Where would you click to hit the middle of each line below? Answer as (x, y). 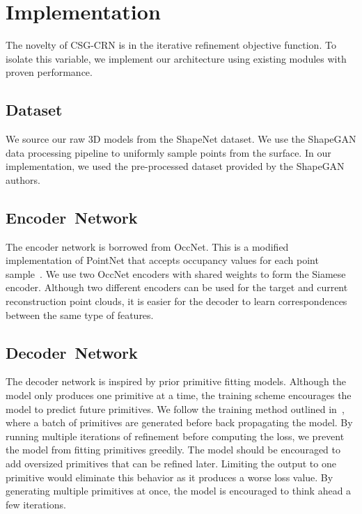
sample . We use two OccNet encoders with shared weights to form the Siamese (176, 273)
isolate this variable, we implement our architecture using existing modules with (176, 58)
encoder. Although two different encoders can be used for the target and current (177, 287)
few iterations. (36, 504)
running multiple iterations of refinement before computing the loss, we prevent (175, 436)
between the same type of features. (80, 314)
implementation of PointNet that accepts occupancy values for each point (162, 260)
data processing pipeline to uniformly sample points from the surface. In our (168, 152)
